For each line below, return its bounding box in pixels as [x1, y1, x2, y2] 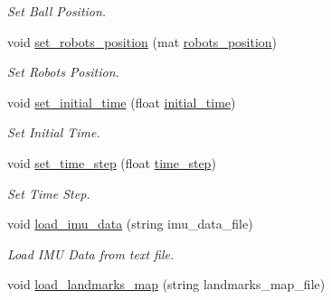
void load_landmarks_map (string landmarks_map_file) [7, 275, 326, 294]
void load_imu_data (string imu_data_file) [7, 214, 253, 233]
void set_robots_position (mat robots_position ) [7, 32, 278, 51]
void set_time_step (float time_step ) [7, 153, 216, 172]
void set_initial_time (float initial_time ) [7, 92, 236, 111]
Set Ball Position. [7, 2, 107, 20]
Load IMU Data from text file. [7, 244, 175, 263]
